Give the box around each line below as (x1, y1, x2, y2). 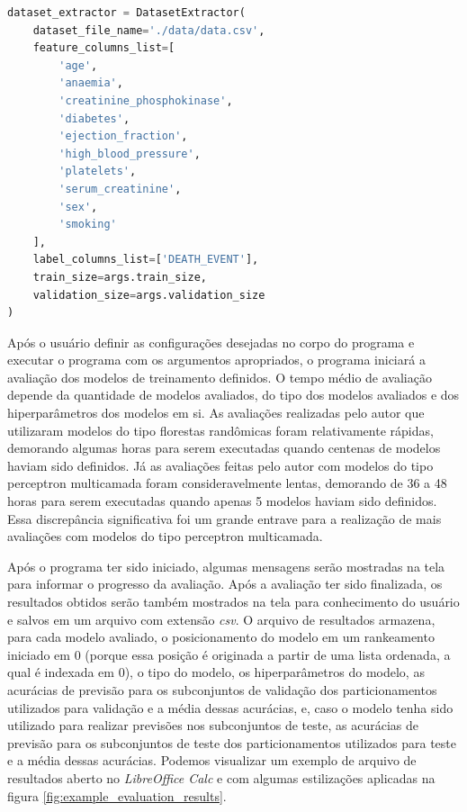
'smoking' (58, 218, 117, 231)
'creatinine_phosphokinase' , (58, 94, 233, 107)
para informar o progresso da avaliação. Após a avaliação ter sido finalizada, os (7, 574, 443, 593)
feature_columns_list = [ (32, 41, 175, 55)
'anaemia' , (58, 77, 123, 90)
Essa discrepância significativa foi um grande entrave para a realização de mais (7, 509, 442, 528)
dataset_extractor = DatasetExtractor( (7, 6, 246, 19)
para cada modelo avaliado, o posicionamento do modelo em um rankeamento (7, 627, 435, 646)
